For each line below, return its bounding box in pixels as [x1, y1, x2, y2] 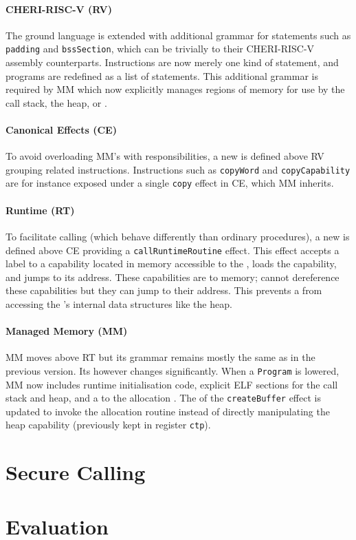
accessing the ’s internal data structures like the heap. [5, 296, 232, 311]
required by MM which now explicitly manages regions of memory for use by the [5, 82, 345, 96]
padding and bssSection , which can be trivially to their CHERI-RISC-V [5, 41, 315, 56]
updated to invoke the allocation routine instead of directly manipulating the [5, 404, 330, 418]
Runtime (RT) [5, 202, 75, 217]
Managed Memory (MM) [5, 324, 128, 338]
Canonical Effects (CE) [5, 123, 117, 137]
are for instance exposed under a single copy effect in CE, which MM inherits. [5, 176, 334, 190]
